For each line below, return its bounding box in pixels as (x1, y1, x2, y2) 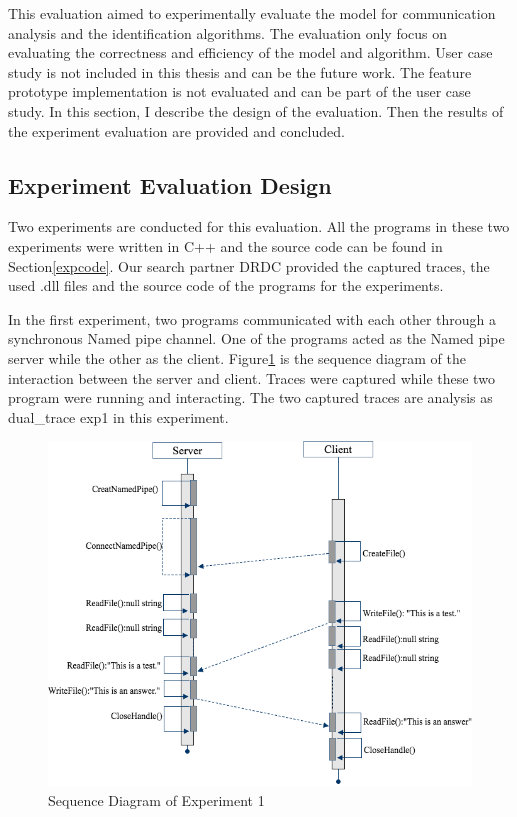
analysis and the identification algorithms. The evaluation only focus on (8, 22, 448, 43)
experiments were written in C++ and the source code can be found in (8, 235, 443, 256)
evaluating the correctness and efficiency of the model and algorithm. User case (8, 42, 493, 63)
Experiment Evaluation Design (8, 169, 332, 200)
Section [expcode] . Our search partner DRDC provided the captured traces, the (8, 255, 490, 276)
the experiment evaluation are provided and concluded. (8, 120, 345, 141)
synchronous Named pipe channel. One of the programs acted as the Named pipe (8, 328, 505, 349)
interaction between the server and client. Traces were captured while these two (8, 367, 495, 388)
